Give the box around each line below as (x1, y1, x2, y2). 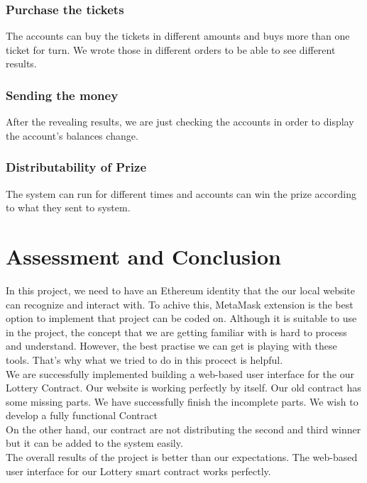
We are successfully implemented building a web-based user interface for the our (6, 366, 354, 381)
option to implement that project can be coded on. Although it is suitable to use (6, 311, 357, 326)
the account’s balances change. (6, 128, 138, 143)
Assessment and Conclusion (6, 242, 281, 270)
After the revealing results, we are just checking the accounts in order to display (6, 114, 354, 129)
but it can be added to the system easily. (6, 435, 183, 450)
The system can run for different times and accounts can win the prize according (6, 186, 356, 201)
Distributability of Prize (6, 158, 147, 176)
